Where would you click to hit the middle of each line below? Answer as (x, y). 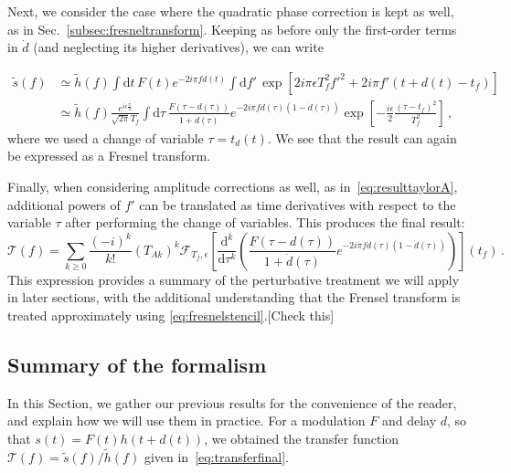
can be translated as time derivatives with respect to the (298, 204)
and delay (409, 420)
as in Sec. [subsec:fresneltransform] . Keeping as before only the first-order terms (232, 29)
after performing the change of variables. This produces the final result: (265, 222)
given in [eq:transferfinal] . (216, 456)
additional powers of (64, 204)
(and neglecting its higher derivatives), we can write (178, 47)
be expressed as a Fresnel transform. (109, 156)
